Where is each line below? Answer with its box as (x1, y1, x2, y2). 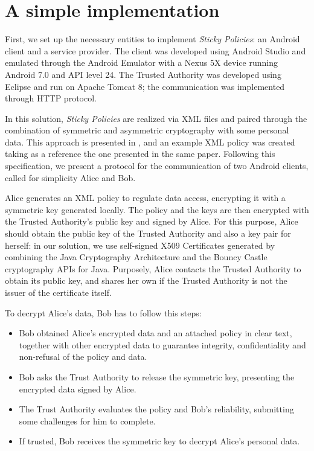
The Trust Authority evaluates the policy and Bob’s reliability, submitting (19, 403, 294, 415)
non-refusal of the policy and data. (19, 350, 147, 363)
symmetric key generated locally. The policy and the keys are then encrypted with (5, 203, 309, 216)
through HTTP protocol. (5, 92, 97, 104)
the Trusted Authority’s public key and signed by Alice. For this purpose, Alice (5, 215, 298, 228)
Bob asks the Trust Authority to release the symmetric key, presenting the (19, 370, 295, 383)
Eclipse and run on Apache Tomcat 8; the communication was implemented (5, 80, 285, 92)
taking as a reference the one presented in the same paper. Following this (5, 147, 275, 160)
